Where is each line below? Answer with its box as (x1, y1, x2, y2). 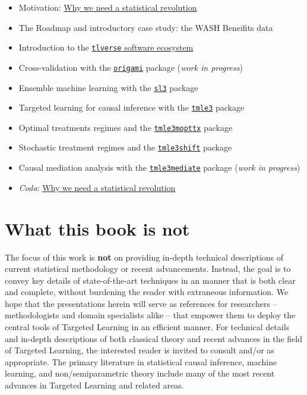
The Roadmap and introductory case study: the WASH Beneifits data (18, 21, 273, 33)
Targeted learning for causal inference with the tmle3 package (18, 101, 245, 114)
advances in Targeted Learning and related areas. (5, 379, 184, 391)
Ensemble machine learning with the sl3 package (18, 81, 198, 93)
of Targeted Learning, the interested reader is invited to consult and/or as (5, 344, 274, 356)
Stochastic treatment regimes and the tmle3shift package (18, 141, 232, 153)
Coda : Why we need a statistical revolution (18, 181, 176, 193)
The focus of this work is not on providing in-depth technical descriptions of (5, 250, 284, 263)
